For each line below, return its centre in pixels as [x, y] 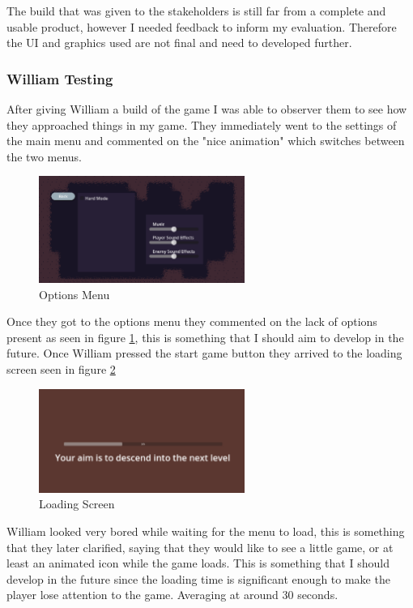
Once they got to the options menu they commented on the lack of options [192, 321]
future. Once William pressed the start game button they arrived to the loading [204, 353]
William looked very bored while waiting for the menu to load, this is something [206, 531]
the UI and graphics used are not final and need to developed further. [179, 43]
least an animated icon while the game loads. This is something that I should [198, 563]
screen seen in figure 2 [61, 369]
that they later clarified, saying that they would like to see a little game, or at [200, 547]
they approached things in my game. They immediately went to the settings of [202, 124]
